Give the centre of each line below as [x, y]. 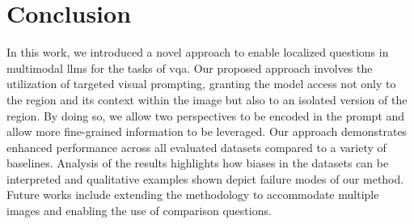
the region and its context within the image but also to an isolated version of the [207, 99]
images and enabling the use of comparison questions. [139, 211]
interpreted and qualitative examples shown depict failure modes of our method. [205, 178]
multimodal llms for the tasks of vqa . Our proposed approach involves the [190, 68]
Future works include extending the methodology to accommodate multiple [193, 194]
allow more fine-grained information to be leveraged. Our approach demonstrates [207, 131]
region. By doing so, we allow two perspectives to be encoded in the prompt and [206, 115]
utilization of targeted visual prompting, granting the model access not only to [201, 84]
